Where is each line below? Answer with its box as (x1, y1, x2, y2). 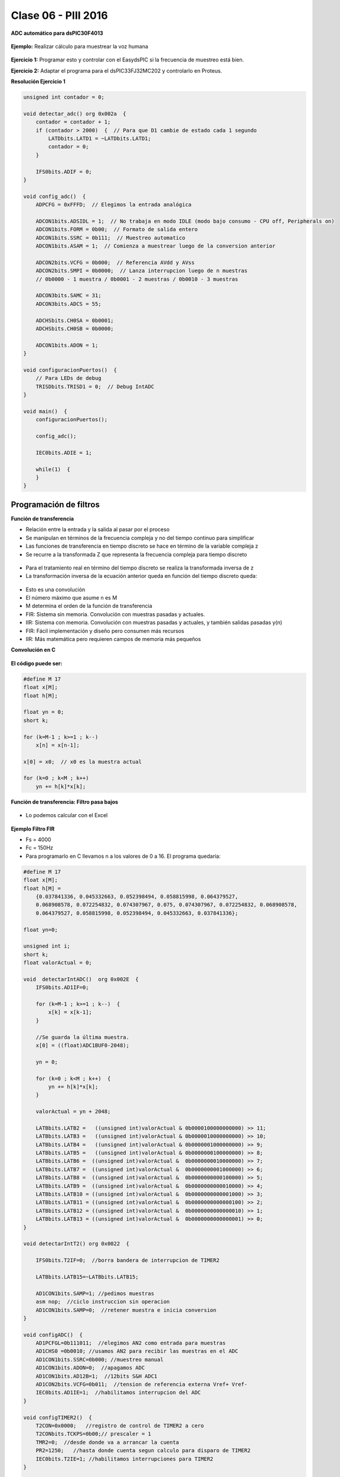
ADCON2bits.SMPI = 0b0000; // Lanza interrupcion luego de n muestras (35, 268, 248, 274)
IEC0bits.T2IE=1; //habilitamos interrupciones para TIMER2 (35, 1455, 214, 1462)
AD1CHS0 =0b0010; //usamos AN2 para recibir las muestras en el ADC (35, 1348, 238, 1355)
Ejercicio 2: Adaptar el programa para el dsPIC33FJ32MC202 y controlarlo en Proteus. (11, 67, 223, 74)
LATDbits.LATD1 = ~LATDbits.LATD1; (48, 135, 152, 142)
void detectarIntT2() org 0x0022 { (23, 1241, 130, 1247)
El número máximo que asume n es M (25, 594, 117, 601)
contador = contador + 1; (35, 119, 111, 125)
